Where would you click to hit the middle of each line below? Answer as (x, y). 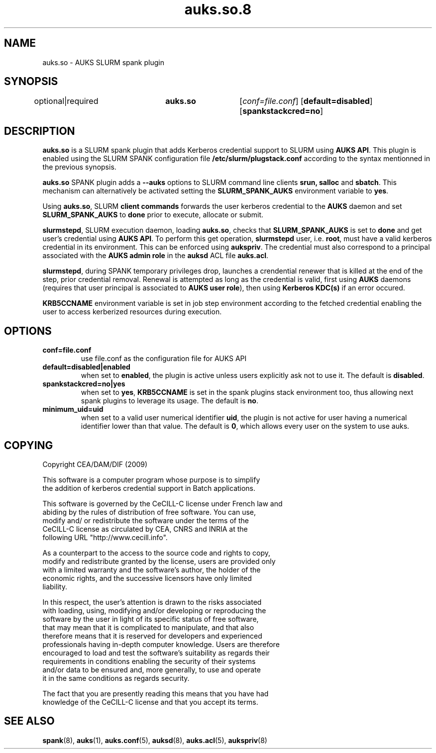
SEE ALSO (29, 721)
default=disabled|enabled (86, 367)
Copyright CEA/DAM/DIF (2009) (95, 464)
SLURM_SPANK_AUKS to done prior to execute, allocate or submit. (153, 215)
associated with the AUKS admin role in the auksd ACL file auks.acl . (155, 256)
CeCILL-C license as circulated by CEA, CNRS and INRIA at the (145, 529)
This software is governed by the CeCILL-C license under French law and (163, 503)
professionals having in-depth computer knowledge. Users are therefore (161, 644)
